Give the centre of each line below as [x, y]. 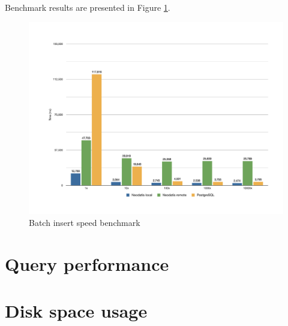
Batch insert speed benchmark [85, 223]
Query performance [87, 263]
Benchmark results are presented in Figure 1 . [88, 7]
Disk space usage [76, 311]
